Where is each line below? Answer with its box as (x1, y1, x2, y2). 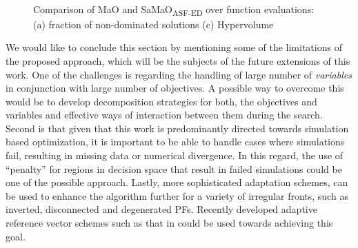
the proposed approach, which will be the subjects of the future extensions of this (6, 53, 350, 68)
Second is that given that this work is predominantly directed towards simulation (6, 121, 349, 135)
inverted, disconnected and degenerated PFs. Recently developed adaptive (6, 202, 317, 216)
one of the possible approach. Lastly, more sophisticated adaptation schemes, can (6, 175, 348, 189)
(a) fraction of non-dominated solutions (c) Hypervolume (33, 17, 274, 31)
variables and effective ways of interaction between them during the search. (6, 107, 323, 122)
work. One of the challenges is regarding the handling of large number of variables (6, 67, 352, 81)
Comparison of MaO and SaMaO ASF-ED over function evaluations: (33, 1, 315, 18)
